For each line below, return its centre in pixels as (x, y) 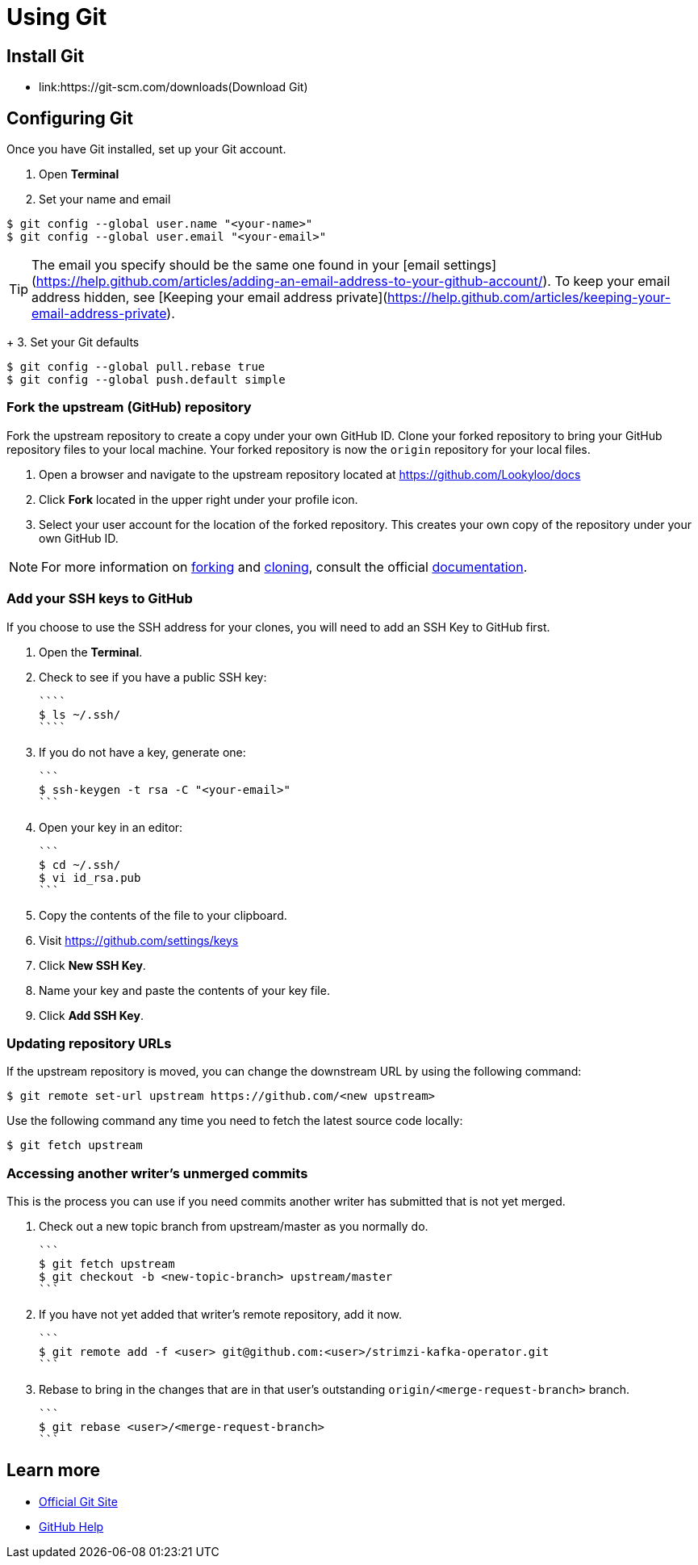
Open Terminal (79, 174)
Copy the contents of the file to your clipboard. (163, 915)
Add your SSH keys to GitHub (100, 599)
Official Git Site (78, 1501)
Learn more (54, 1471)
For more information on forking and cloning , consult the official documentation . (284, 566)
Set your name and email (105, 199)
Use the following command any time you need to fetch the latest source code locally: (235, 1121)
